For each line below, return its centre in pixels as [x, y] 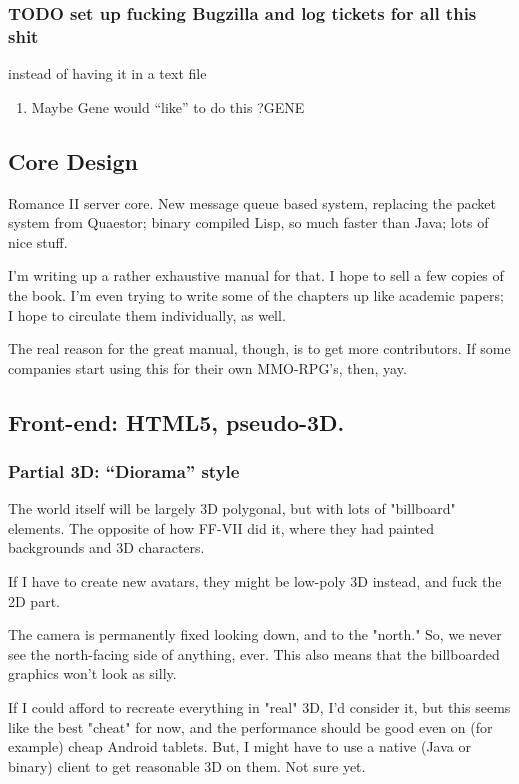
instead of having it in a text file [107, 73]
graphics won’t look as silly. [92, 673]
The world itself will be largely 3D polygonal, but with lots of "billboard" [232, 508]
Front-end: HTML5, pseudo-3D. [176, 421]
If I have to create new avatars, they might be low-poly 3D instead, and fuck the [255, 581]
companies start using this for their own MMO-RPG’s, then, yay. [207, 367]
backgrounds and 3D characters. [106, 547]
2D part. [34, 600]
